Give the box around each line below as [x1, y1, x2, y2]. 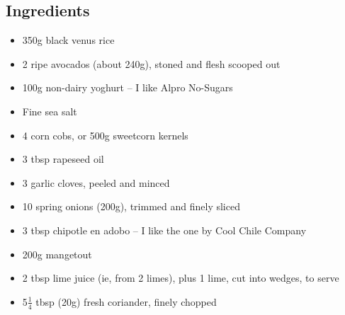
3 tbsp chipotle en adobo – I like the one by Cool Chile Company [22, 222, 307, 237]
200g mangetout [22, 246, 92, 261]
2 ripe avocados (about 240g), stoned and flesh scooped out [22, 56, 281, 71]
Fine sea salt [22, 103, 77, 118]
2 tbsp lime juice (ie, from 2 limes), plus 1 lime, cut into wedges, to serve [22, 270, 339, 285]
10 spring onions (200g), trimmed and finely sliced [22, 199, 240, 214]
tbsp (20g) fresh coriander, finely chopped [35, 294, 217, 309]
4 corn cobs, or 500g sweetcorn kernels [22, 127, 188, 142]
